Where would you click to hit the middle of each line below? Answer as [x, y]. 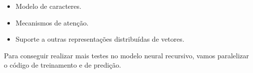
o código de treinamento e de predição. [63, 65]
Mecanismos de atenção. [52, 22]
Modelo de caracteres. [48, 6]
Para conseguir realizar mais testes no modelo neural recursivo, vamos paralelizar [126, 55]
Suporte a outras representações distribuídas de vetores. [100, 39]
